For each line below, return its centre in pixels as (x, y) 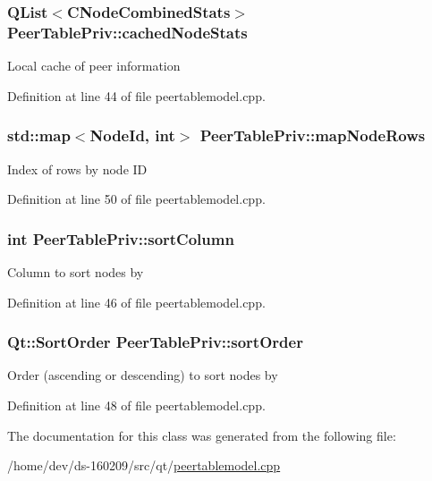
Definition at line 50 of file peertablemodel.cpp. (136, 199)
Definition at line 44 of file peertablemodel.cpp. (136, 95)
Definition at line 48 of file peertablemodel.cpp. (136, 405)
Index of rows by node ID (77, 169)
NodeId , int (132, 135)
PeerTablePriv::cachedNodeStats (127, 32)
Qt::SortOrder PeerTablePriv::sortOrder (155, 342)
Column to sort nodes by (76, 271)
